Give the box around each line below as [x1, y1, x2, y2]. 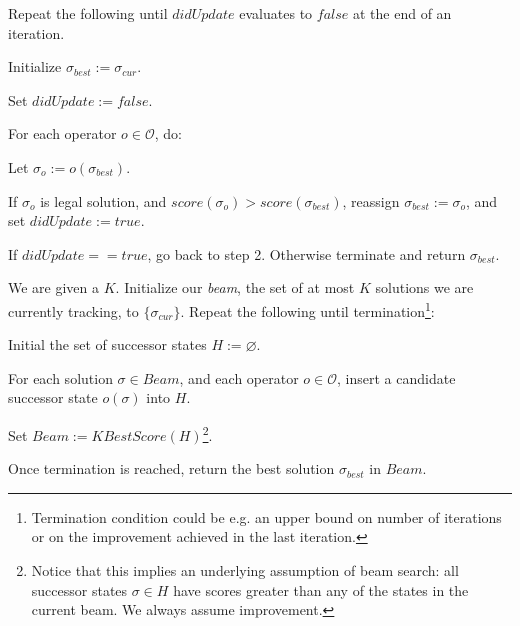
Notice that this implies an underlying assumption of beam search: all [31, 560, 459, 580]
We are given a [8, 277, 100, 298]
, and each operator [179, 367, 299, 388]
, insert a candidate [337, 367, 456, 388]
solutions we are [375, 277, 474, 298]
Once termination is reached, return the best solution [8, 458, 335, 479]
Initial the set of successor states [8, 334, 207, 355]
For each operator [8, 123, 117, 144]
